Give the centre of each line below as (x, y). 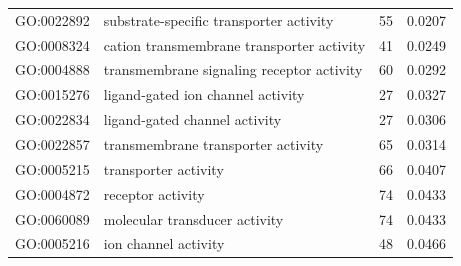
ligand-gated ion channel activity (204, 94)
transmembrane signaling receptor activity (233, 69)
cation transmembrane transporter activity (234, 44)
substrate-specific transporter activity (218, 19)
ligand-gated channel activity (192, 119)
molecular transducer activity (193, 218)
